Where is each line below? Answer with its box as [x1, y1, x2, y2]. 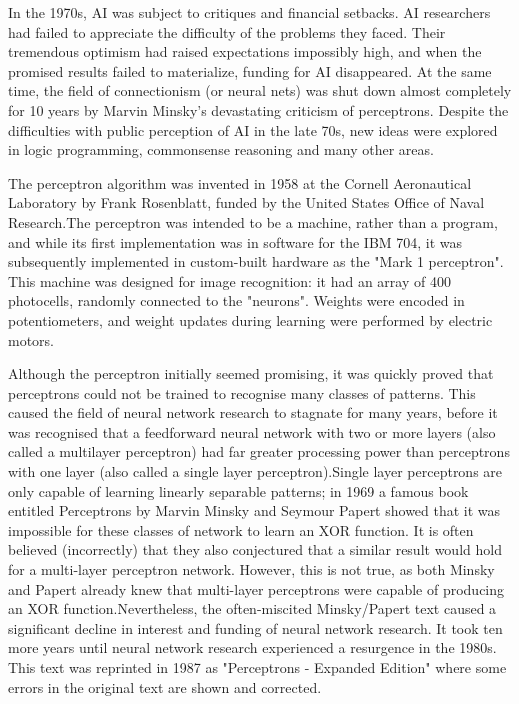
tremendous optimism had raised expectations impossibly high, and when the [8, 41, 482, 62]
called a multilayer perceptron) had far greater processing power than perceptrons [8, 441, 510, 462]
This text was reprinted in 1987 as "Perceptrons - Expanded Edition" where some [8, 657, 507, 677]
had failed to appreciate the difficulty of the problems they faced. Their [8, 21, 446, 42]
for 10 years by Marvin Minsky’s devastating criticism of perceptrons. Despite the [8, 99, 509, 120]
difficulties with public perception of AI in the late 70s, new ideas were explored [8, 119, 498, 140]
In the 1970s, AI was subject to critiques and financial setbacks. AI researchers [8, 2, 491, 22]
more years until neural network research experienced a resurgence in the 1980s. [8, 637, 497, 658]
